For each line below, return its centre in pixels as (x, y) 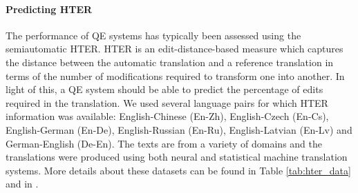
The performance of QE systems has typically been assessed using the (153, 35)
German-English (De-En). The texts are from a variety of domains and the (164, 143)
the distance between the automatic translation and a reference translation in (170, 62)
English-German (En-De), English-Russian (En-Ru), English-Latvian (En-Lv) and (179, 129)
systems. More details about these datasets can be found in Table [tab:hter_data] (178, 170)
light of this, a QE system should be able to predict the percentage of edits (164, 89)
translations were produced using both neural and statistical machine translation (177, 157)
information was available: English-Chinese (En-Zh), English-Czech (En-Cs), (167, 116)
